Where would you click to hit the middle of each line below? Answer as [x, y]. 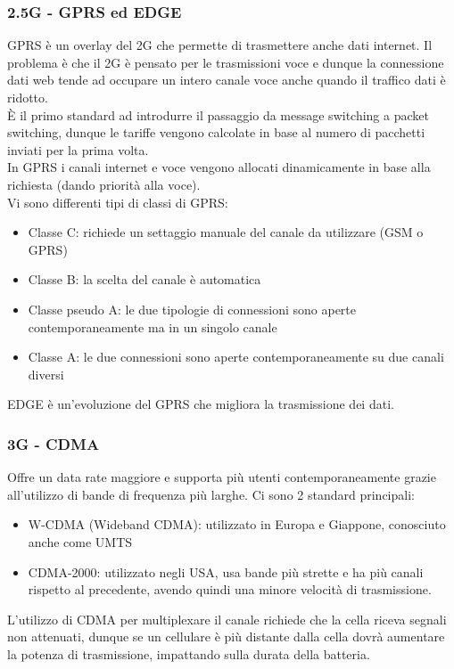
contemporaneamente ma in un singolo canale [153, 326]
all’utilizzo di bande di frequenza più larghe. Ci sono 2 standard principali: [211, 494]
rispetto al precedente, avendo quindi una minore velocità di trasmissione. [230, 589]
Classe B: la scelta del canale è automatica [144, 279]
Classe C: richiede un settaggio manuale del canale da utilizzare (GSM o [226, 232]
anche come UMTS [80, 541]
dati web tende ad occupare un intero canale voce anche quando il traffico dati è [227, 80]
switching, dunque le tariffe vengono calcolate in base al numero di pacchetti [216, 132]
